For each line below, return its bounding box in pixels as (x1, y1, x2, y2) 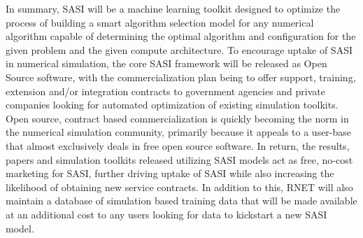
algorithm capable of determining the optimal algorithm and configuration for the (6, 29, 356, 43)
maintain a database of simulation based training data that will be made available (6, 193, 357, 208)
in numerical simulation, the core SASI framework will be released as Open (6, 56, 327, 71)
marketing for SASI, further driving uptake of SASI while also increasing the (6, 166, 334, 181)
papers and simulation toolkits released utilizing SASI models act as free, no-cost (6, 152, 353, 167)
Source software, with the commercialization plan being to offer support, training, (6, 69, 356, 84)
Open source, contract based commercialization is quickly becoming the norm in (6, 111, 349, 125)
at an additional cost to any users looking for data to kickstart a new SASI (6, 206, 327, 221)
